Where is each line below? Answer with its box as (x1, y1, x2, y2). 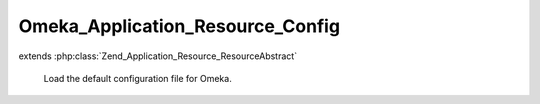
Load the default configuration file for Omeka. (43, 72, 232, 84)
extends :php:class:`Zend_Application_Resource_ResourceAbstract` (18, 50, 298, 62)
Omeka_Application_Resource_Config (18, 15, 340, 37)
